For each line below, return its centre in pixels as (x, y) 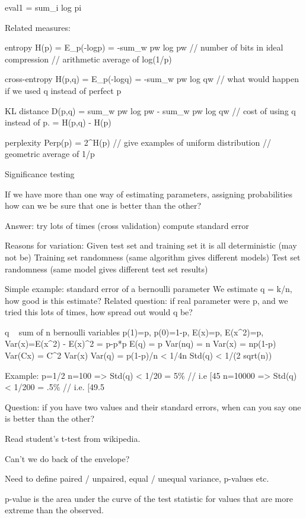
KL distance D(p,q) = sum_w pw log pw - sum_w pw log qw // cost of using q (150, 110)
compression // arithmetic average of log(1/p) (88, 59)
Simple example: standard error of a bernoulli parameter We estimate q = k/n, (149, 289)
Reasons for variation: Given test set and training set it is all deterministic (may (151, 245)
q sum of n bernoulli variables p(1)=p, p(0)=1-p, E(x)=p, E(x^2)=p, (134, 332)
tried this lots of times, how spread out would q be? (99, 312)
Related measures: (38, 27)
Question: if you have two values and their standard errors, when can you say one (153, 406)
